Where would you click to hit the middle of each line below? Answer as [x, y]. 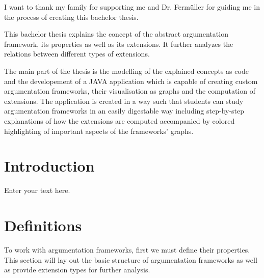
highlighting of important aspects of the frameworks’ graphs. [99, 131]
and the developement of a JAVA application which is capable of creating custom [131, 81]
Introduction [49, 166]
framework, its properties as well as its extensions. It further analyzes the [119, 44]
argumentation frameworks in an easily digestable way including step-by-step [124, 111]
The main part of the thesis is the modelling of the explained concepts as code [126, 71]
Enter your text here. [37, 190]
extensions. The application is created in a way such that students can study [124, 101]
